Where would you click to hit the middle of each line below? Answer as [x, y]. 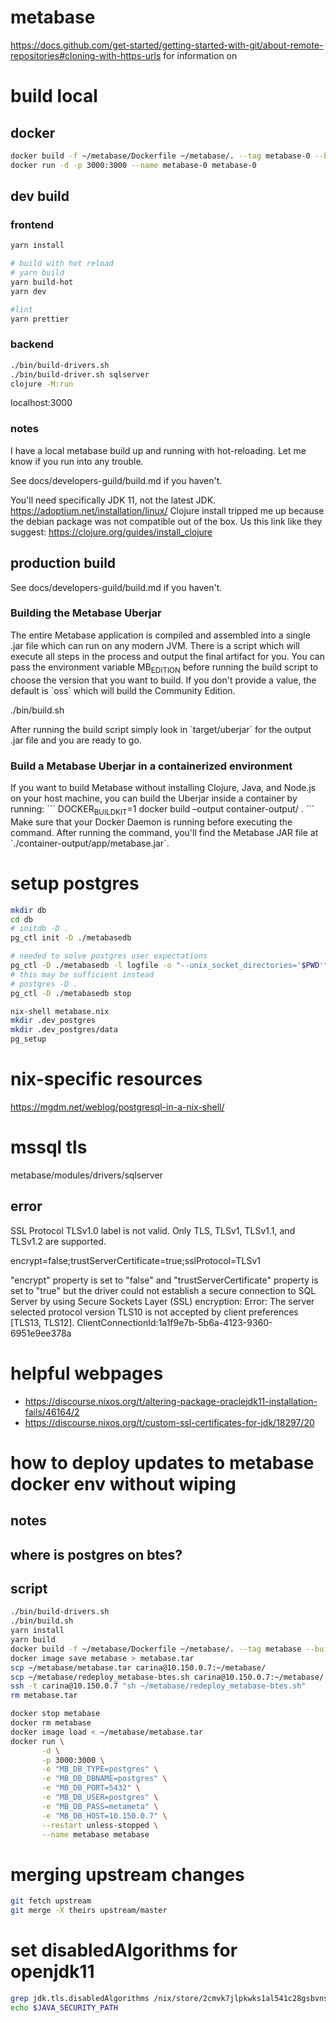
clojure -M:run [42, 384]
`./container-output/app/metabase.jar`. [90, 843]
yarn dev [28, 291]
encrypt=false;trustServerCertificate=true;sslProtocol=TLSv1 [136, 1260]
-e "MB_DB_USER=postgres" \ [100, 1797]
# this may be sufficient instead [82, 974]
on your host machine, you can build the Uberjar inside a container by [154, 798]
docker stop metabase [55, 1714]
